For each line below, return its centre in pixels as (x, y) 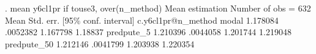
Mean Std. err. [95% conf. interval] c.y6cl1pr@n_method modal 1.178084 (142, 20)
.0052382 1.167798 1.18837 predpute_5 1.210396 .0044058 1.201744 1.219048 (148, 32)
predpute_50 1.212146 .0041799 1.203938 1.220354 (100, 43)
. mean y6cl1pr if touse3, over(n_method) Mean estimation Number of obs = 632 (158, 8)
